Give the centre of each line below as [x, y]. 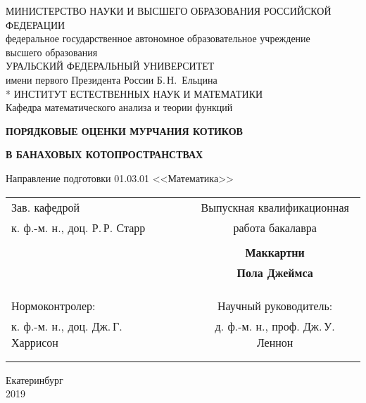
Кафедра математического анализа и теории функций [119, 107]
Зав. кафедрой [46, 207]
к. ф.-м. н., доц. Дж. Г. [67, 326]
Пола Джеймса [275, 272]
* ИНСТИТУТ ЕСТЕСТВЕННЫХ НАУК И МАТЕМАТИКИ [134, 93]
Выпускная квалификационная [275, 207]
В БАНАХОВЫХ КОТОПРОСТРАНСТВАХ [105, 154]
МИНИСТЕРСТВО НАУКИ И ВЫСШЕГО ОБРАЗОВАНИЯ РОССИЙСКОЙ [169, 11]
